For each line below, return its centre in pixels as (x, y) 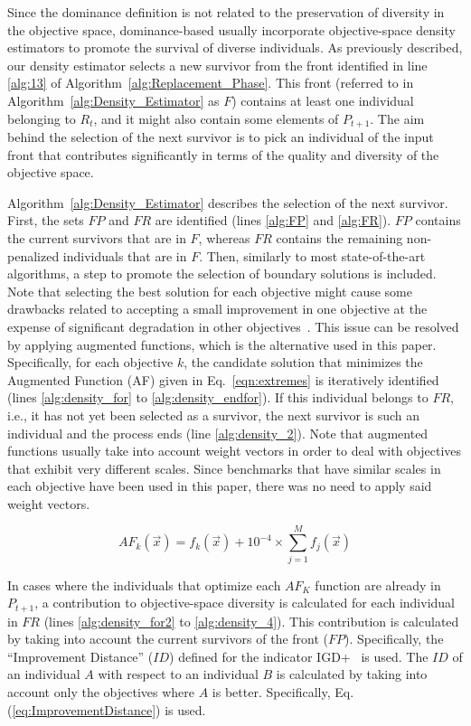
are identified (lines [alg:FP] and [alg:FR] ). (273, 220)
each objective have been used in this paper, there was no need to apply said (220, 486)
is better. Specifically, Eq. (283, 692)
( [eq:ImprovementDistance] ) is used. (107, 709)
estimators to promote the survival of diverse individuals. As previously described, (235, 47)
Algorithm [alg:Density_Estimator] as (113, 100)
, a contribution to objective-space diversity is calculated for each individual (245, 603)
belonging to (42, 118)
